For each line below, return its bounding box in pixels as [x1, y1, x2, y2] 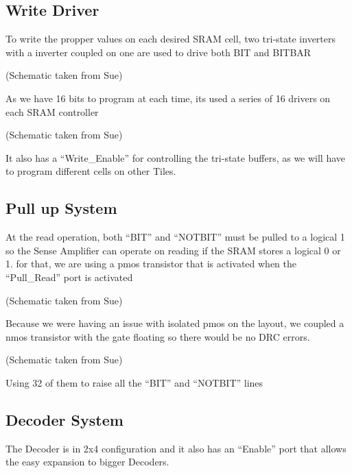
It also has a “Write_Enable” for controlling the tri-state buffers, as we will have [5, 150, 346, 165]
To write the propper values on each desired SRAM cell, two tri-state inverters [5, 32, 336, 46]
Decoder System [5, 409, 124, 430]
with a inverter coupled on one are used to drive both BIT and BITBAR [5, 45, 312, 59]
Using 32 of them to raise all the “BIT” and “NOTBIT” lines [5, 375, 263, 389]
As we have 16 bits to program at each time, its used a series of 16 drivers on [5, 90, 331, 105]
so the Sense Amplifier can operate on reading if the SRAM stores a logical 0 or [5, 243, 341, 257]
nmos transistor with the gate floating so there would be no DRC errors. [5, 329, 310, 343]
